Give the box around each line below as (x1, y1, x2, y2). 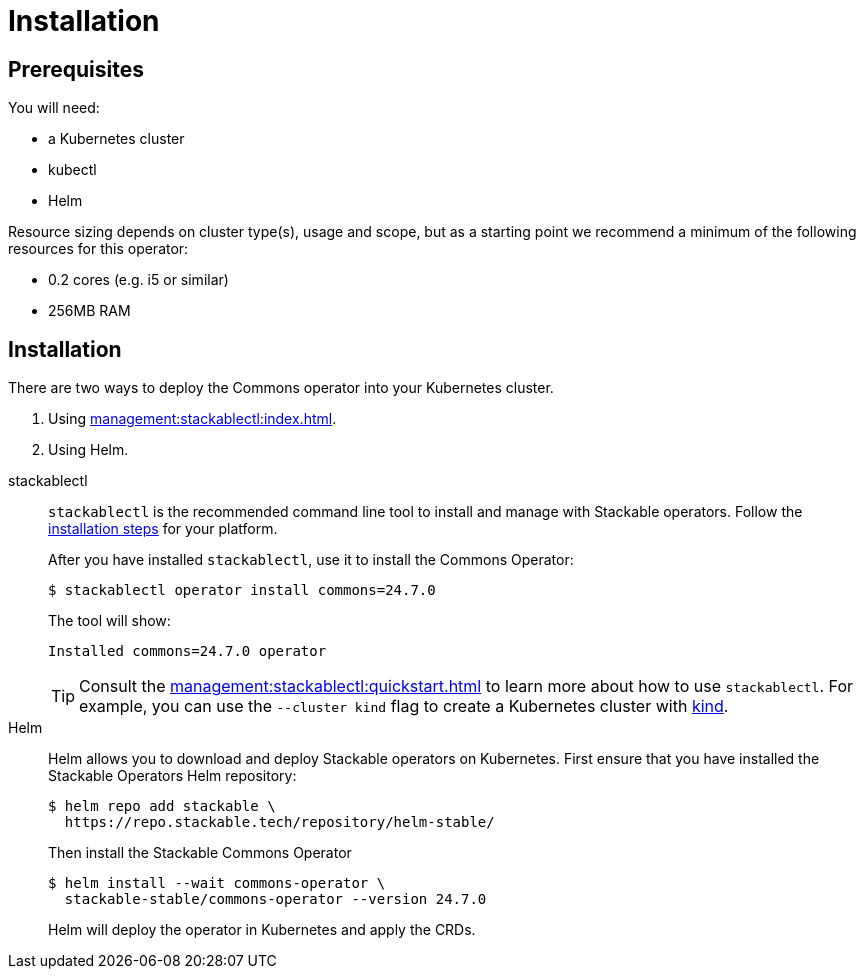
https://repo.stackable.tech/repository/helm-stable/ (64, 814, 495, 831)
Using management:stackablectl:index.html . (48, 410, 337, 428)
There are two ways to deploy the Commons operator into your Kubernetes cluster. (8, 379, 554, 397)
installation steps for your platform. (48, 520, 278, 538)
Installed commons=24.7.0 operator (48, 643, 327, 660)
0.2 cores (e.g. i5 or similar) (48, 271, 229, 289)
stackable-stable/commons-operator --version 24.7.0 (64, 891, 487, 908)
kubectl (48, 161, 97, 179)
